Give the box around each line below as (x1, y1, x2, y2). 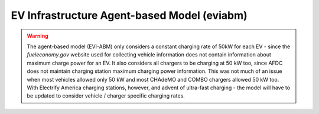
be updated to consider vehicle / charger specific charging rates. (27, 92, 185, 99)
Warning (27, 32, 48, 39)
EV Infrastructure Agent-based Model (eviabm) (11, 9, 248, 22)
